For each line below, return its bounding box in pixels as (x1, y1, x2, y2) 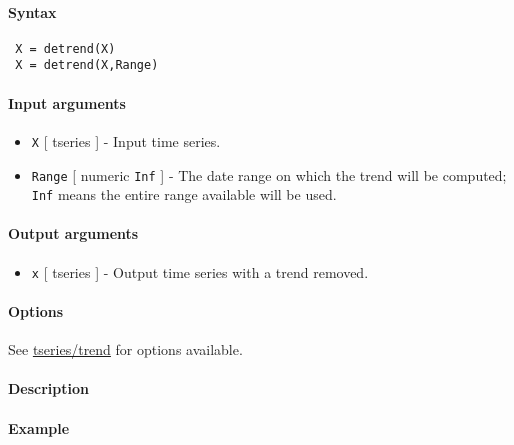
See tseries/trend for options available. (8, 339, 243, 360)
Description (8, 378, 90, 399)
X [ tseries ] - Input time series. (31, 130, 221, 151)
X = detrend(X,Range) (15, 58, 159, 73)
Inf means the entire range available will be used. (31, 184, 337, 205)
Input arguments (8, 92, 126, 113)
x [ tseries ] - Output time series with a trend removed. (31, 261, 369, 282)
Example (8, 417, 70, 438)
